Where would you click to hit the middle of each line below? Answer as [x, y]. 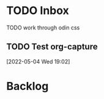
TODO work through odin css [43, 28]
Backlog [28, 86]
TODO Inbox [38, 11]
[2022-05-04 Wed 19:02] [38, 61]
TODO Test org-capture [52, 47]
